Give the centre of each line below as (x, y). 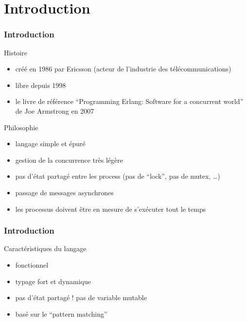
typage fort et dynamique (53, 281)
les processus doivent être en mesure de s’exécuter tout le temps (111, 209)
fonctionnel (32, 264)
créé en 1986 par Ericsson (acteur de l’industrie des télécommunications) (123, 69)
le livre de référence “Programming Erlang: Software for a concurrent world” (129, 101)
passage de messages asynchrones (64, 192)
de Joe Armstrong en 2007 (55, 110)
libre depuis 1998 (41, 85)
